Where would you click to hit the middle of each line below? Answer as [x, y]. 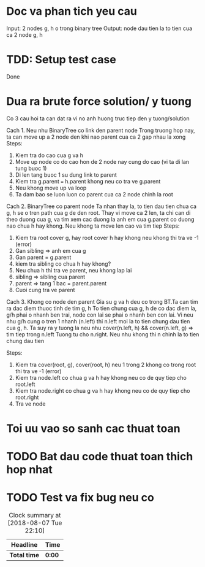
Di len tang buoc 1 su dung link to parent [66, 175]
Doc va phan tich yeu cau [72, 11]
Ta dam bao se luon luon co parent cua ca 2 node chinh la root [94, 194]
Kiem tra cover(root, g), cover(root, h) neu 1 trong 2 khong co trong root [106, 364]
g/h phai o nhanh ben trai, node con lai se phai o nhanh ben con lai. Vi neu [100, 315]
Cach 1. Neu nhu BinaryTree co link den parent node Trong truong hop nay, [101, 130]
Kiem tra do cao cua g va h [49, 155]
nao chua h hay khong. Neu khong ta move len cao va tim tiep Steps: [93, 226]
